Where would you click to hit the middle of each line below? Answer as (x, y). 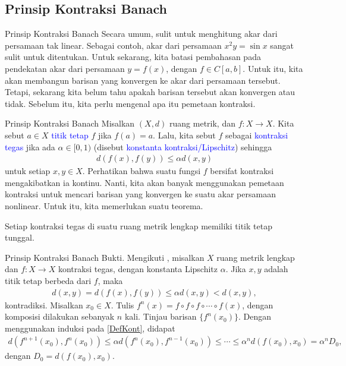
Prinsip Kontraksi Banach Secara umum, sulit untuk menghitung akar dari (141, 34)
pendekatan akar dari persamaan (65, 68)
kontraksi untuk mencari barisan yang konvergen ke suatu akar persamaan (140, 194)
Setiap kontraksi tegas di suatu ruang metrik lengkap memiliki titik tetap (139, 225)
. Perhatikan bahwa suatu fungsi (141, 171)
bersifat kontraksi (242, 171)
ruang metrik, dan (202, 123)
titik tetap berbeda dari (48, 280)
